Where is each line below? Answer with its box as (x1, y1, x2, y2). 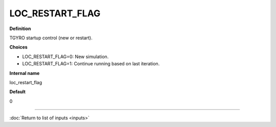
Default (9, 89, 26, 95)
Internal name (9, 70, 40, 76)
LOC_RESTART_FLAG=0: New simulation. (22, 54, 109, 60)
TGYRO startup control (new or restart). (9, 35, 93, 41)
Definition (9, 26, 31, 32)
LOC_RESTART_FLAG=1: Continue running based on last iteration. (22, 61, 160, 67)
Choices (9, 44, 28, 50)
